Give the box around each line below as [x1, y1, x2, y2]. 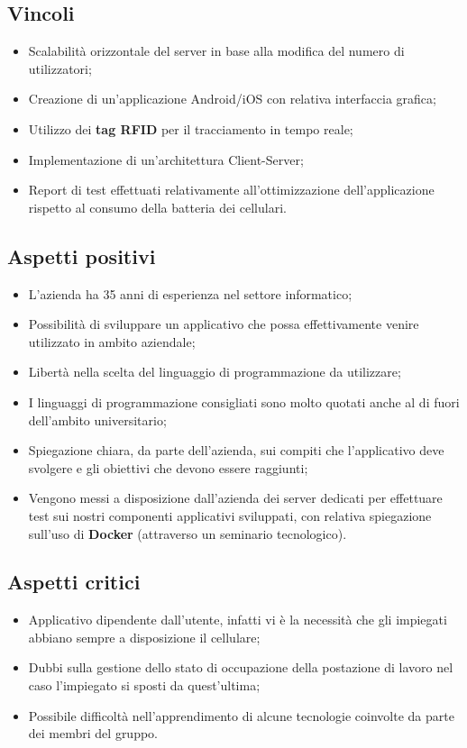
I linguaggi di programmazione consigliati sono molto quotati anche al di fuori [28, 392, 460, 411]
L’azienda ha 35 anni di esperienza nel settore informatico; [28, 284, 353, 303]
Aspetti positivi [7, 242, 156, 269]
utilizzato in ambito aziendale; [28, 332, 196, 351]
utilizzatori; [28, 59, 92, 78]
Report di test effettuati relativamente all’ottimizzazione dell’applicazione [28, 180, 435, 199]
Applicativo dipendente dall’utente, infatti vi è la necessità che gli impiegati [28, 610, 447, 629]
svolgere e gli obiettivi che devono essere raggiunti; [28, 458, 308, 477]
